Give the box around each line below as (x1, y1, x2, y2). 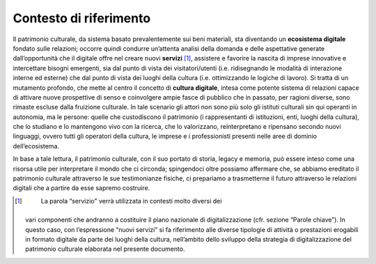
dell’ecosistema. (13, 141, 59, 150)
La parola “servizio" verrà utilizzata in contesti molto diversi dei (40, 196, 222, 205)
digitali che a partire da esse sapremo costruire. (13, 184, 150, 192)
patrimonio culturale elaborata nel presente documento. (25, 244, 185, 254)
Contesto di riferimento (13, 10, 151, 26)
